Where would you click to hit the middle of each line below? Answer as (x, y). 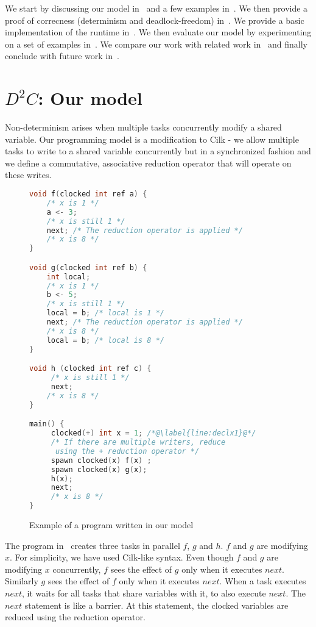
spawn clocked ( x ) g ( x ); (99, 469)
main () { (47, 424)
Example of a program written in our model (111, 525)
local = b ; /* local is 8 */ (105, 340)
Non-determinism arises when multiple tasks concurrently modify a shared (143, 127)
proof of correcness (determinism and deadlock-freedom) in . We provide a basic (155, 20)
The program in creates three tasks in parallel (93, 545)
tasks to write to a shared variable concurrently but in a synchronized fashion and (158, 151)
